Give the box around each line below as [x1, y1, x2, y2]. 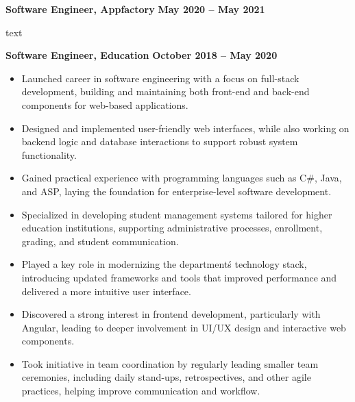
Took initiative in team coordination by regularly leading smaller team [21, 356, 319, 370]
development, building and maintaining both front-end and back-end [21, 84, 310, 99]
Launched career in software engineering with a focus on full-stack [21, 71, 299, 85]
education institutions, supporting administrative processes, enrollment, [21, 221, 323, 235]
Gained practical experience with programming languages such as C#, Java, [21, 171, 342, 185]
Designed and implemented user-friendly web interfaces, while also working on [21, 121, 350, 135]
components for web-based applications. [21, 97, 188, 112]
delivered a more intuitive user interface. [21, 284, 191, 298]
